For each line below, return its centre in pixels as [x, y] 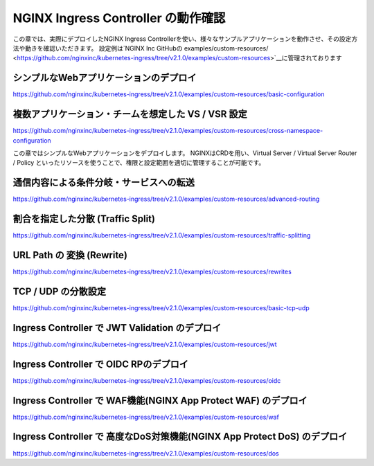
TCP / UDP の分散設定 [60, 291]
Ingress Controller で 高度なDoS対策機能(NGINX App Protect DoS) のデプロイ [180, 437]
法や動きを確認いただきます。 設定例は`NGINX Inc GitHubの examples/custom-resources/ [141, 48]
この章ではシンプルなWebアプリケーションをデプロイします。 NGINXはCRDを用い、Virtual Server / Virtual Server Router [185, 153]
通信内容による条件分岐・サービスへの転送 [104, 182]
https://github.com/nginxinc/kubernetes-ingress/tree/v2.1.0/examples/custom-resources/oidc [147, 380]
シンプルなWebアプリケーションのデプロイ [105, 78]
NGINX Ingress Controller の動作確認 [119, 18]
